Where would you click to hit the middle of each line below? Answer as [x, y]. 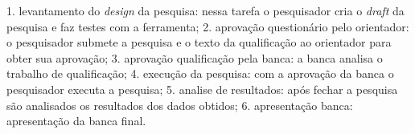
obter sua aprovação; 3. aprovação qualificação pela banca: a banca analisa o [195, 57]
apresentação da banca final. [76, 121]
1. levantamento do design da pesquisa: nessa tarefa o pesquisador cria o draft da [205, 10]
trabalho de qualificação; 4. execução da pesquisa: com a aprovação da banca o [200, 73]
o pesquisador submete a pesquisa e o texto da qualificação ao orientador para [199, 42]
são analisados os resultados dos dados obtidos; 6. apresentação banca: [180, 105]
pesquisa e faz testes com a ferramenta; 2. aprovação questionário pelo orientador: [208, 26]
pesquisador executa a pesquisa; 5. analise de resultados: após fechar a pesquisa [202, 89]
